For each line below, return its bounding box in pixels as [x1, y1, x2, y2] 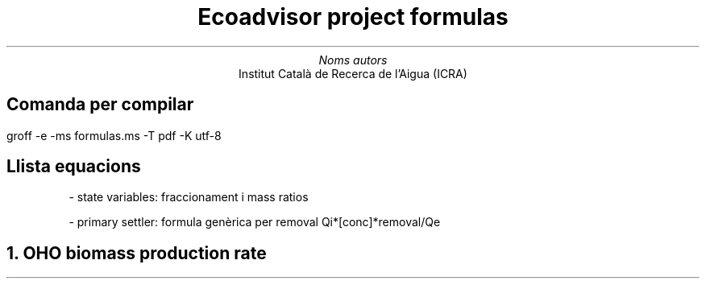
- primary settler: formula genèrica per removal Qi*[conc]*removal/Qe [69, 215, 441, 229]
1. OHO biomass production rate [6, 242, 267, 263]
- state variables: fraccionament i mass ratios [69, 190, 309, 204]
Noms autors [318, 52, 388, 67]
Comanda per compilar [6, 94, 194, 115]
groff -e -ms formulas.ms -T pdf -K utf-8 [6, 128, 222, 142]
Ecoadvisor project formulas [197, 3, 509, 31]
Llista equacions [6, 156, 141, 177]
